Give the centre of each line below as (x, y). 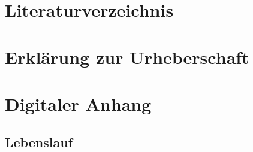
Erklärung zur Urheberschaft (127, 57)
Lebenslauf (39, 142)
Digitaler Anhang (78, 103)
